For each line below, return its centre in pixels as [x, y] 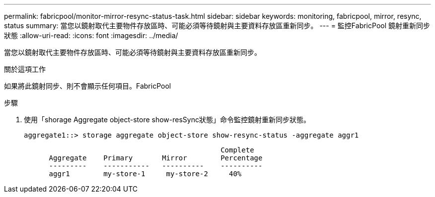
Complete [237, 150]
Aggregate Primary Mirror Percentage [156, 158]
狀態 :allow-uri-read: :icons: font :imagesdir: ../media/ [91, 35]
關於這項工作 [25, 69]
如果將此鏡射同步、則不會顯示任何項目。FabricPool [88, 86]
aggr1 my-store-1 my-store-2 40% [145, 174]
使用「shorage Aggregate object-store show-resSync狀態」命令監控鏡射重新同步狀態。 [167, 120]
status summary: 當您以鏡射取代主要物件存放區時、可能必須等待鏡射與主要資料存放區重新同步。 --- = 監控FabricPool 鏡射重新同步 [217, 25]
